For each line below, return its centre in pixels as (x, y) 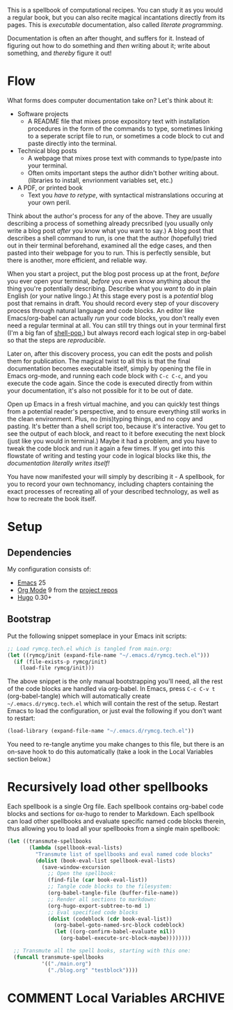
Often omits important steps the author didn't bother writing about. (123, 172)
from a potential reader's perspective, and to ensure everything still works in (116, 411)
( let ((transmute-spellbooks (49, 841)
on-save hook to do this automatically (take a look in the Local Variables (110, 752)
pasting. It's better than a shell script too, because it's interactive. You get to (116, 426)
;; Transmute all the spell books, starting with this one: (102, 951)
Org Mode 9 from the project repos (67, 589)
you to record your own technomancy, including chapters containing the (111, 484)
